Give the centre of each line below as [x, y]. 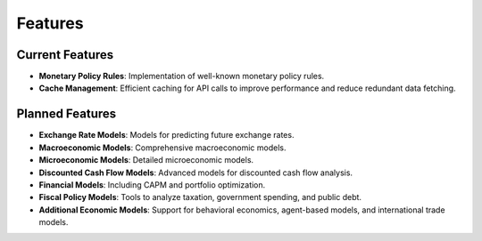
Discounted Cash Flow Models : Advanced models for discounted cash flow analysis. [195, 173]
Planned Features [66, 114]
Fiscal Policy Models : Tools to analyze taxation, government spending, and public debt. [200, 197]
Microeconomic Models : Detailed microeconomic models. [146, 160]
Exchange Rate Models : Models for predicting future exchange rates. [166, 135]
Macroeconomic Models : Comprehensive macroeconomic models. [162, 148]
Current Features [65, 55]
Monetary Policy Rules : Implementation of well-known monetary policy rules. [182, 76]
